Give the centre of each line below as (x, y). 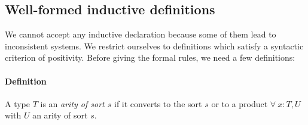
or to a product (240, 103)
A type (17, 103)
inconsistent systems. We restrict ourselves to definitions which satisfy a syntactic (154, 46)
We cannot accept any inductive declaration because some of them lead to (141, 34)
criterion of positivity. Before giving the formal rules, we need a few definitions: (150, 57)
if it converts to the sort (158, 103)
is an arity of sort (72, 103)
